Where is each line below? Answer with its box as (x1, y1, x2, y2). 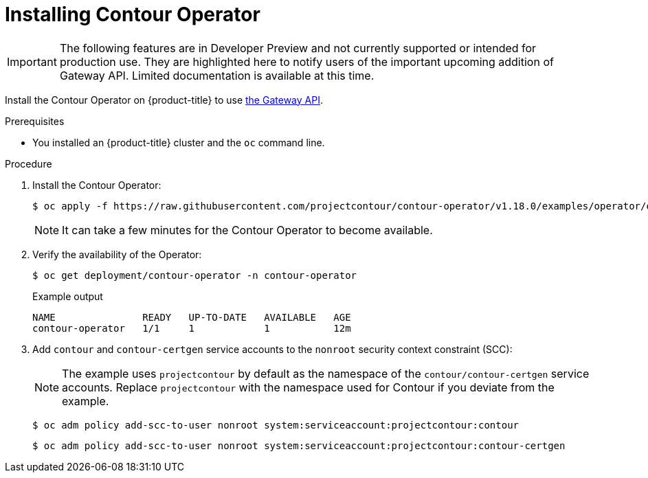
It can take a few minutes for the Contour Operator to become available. (62, 223, 433, 237)
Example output (32, 290, 103, 302)
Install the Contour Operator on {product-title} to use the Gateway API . (5, 93, 323, 106)
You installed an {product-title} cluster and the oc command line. (32, 136, 325, 148)
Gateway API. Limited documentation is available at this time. (59, 68, 375, 82)
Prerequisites (5, 115, 65, 127)
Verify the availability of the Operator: (32, 248, 202, 260)
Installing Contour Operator (5, 3, 260, 26)
